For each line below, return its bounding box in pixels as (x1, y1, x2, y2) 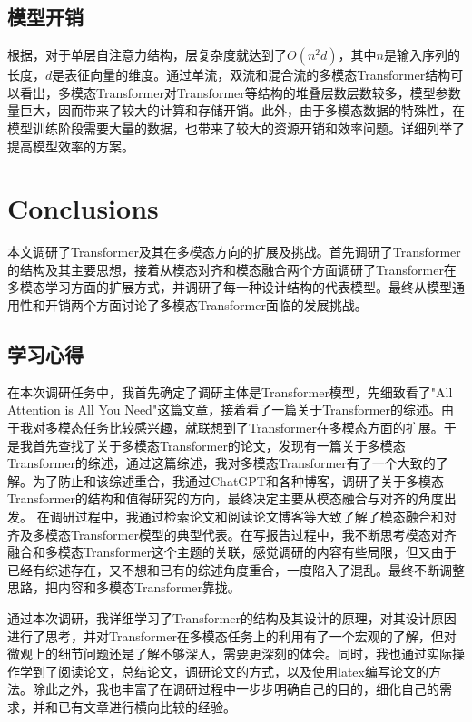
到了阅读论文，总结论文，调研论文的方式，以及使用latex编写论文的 (32, 661, 428, 680)
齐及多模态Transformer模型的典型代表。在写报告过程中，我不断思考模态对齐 (7, 524, 457, 543)
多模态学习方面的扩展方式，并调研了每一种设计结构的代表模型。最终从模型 (7, 278, 452, 297)
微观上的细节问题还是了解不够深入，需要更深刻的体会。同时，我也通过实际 (7, 644, 452, 663)
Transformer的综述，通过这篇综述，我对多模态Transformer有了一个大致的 (7, 454, 436, 473)
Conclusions (7, 190, 159, 227)
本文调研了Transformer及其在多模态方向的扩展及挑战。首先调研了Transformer (7, 242, 461, 261)
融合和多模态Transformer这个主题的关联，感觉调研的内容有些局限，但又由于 (7, 542, 457, 561)
